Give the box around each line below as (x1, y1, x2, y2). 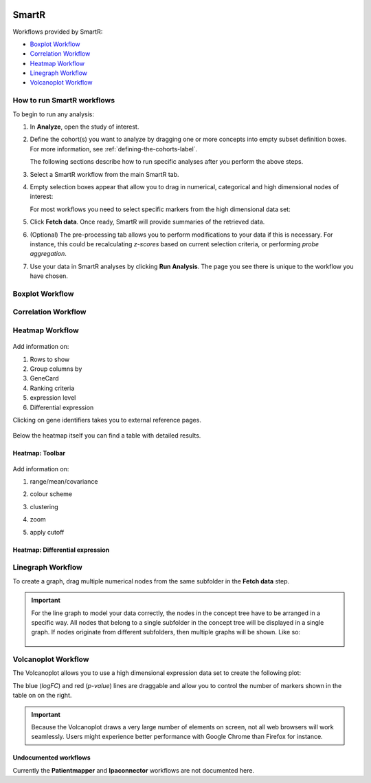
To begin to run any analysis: (12, 110, 94, 118)
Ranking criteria (30, 384, 75, 392)
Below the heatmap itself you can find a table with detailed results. (12, 431, 201, 440)
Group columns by (30, 365, 82, 373)
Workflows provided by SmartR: (12, 28, 103, 36)
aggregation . (30, 250, 67, 258)
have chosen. (30, 272, 69, 280)
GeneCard (30, 374, 59, 383)
